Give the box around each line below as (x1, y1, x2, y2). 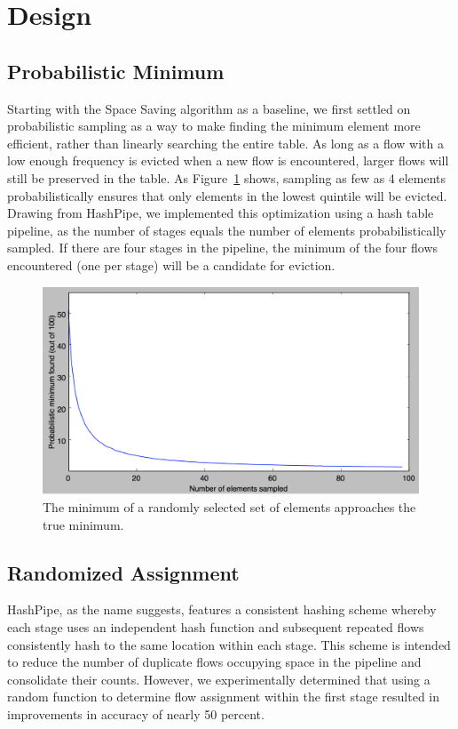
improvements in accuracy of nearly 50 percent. (7, 705, 265, 723)
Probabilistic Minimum (7, 57, 225, 84)
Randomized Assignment (7, 558, 240, 586)
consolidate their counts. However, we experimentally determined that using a (7, 669, 430, 688)
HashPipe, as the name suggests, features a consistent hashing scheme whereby (7, 600, 437, 619)
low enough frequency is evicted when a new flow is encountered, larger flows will (7, 151, 449, 170)
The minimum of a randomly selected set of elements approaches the (43, 498, 416, 517)
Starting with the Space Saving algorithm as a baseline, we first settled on (7, 99, 411, 117)
